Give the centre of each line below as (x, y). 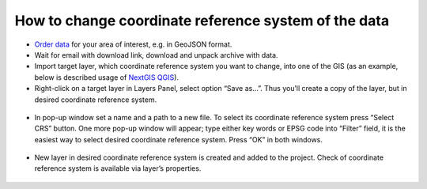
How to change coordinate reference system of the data (202, 21)
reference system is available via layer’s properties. (118, 168)
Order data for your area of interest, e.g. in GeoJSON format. (133, 44)
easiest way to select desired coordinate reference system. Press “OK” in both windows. (179, 139)
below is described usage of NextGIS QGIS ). (107, 77)
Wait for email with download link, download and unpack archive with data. (156, 55)
